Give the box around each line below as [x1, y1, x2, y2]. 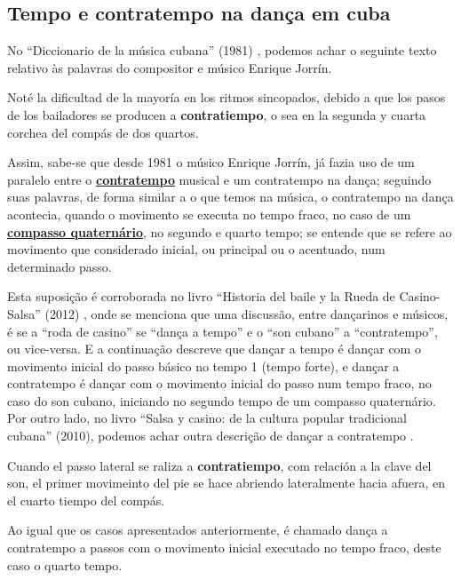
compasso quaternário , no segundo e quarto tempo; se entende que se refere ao [7, 222, 452, 241]
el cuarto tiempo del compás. [7, 490, 165, 509]
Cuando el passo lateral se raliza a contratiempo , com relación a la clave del [7, 456, 432, 474]
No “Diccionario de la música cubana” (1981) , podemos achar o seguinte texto [7, 41, 437, 60]
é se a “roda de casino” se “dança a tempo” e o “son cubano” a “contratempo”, [7, 322, 438, 340]
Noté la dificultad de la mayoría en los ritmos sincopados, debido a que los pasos [7, 88, 446, 107]
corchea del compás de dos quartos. [7, 123, 199, 141]
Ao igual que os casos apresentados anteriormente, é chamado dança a [7, 520, 388, 539]
